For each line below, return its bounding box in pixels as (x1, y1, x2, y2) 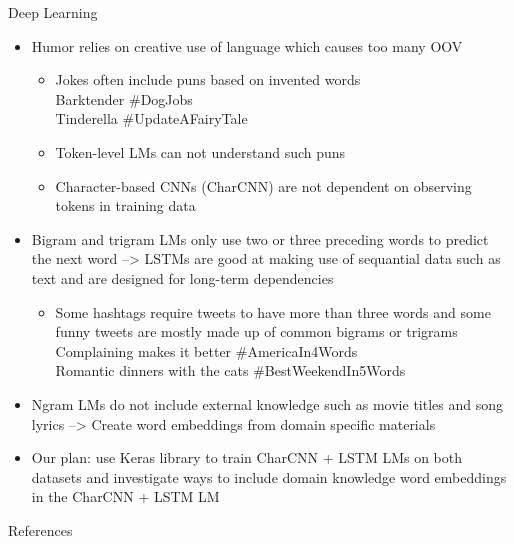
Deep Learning (8, 2, 98, 22)
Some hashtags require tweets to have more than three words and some (55, 301, 491, 322)
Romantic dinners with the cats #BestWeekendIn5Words (55, 360, 406, 381)
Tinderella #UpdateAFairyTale (55, 108, 248, 129)
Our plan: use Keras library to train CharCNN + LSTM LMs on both (31, 447, 463, 468)
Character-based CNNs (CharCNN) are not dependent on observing (55, 175, 472, 196)
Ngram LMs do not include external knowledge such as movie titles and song (31, 393, 503, 414)
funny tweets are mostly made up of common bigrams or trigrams (55, 321, 458, 342)
